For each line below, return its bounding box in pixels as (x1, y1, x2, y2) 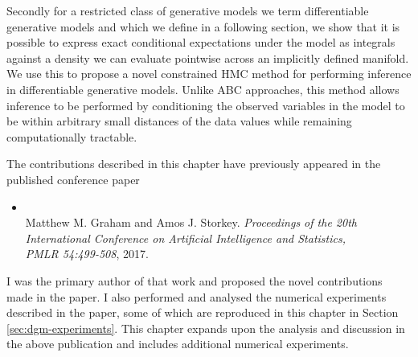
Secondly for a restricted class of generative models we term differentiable (6, 2, 369, 18)
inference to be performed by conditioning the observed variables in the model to (6, 96, 405, 113)
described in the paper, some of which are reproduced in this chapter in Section (6, 304, 399, 321)
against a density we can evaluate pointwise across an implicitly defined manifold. (6, 49, 409, 66)
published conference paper (6, 170, 140, 187)
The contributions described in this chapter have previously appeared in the (6, 155, 381, 172)
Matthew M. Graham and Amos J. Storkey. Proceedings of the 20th (25, 214, 357, 231)
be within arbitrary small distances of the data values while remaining (6, 113, 352, 129)
